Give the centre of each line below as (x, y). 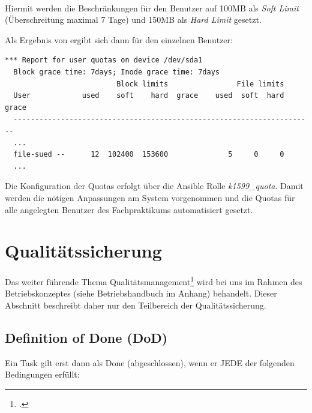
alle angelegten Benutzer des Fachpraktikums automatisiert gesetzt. (129, 209)
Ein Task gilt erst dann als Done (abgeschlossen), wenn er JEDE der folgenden (150, 362)
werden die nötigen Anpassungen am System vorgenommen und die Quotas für (150, 197)
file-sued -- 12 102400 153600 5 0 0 (149, 155)
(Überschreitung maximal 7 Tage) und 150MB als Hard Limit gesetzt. (133, 20)
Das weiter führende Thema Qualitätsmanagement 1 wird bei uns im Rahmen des (154, 281)
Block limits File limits (200, 84)
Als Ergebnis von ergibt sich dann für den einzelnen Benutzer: (119, 39)
